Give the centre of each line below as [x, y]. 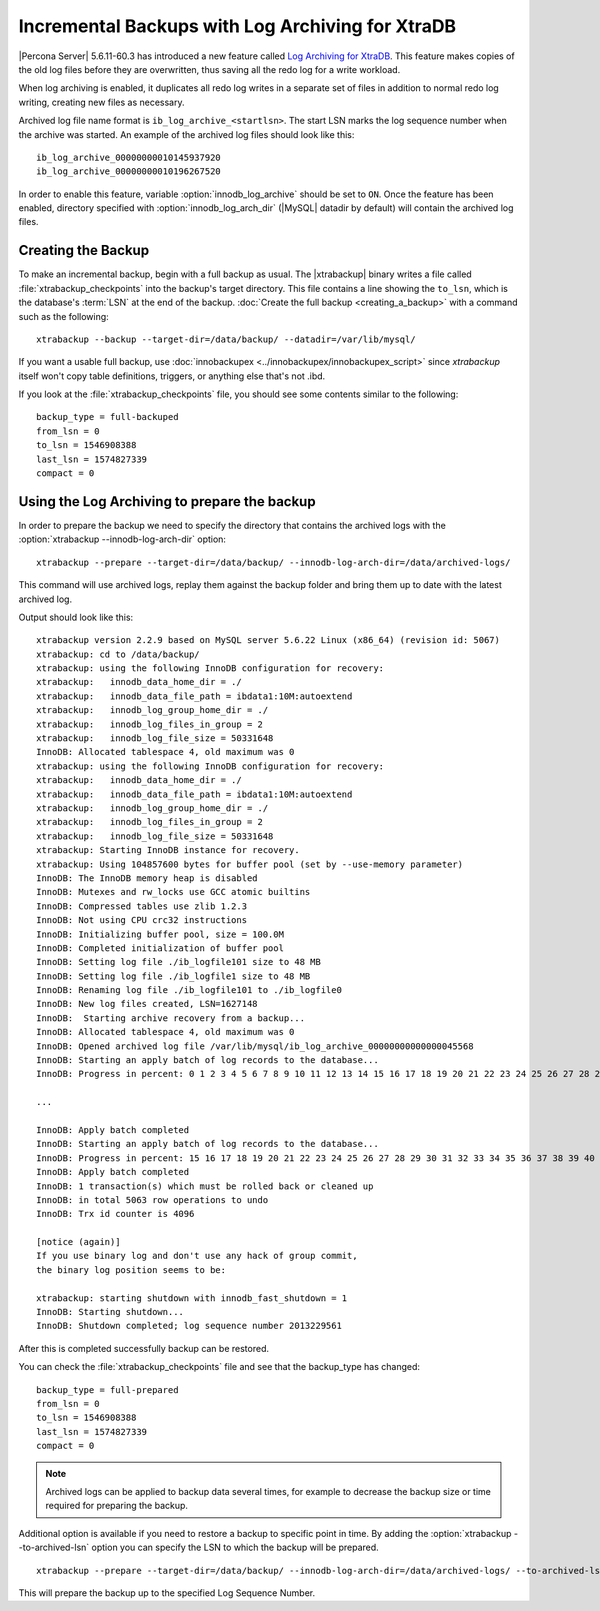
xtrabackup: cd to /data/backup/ [118, 654]
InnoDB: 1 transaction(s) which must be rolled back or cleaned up [205, 1186]
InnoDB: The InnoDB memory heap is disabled [147, 878]
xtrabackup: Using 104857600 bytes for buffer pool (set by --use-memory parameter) [250, 864]
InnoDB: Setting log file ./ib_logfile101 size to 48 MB [179, 962]
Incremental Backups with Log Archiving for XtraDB [237, 26]
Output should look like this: [76, 617]
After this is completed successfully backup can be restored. [144, 1348]
